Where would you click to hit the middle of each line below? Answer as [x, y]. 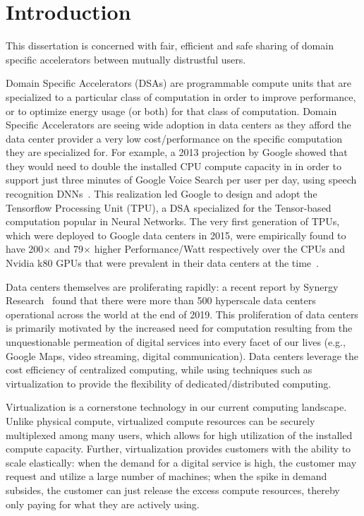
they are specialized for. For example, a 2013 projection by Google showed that [177, 152]
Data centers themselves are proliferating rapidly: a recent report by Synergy [172, 286]
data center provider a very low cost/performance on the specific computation [174, 138]
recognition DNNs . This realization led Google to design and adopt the [162, 194]
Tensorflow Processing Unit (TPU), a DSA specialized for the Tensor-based [169, 207]
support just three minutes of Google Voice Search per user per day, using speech [181, 180]
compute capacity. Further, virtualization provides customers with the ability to [178, 449]
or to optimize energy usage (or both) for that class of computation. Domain [171, 110]
